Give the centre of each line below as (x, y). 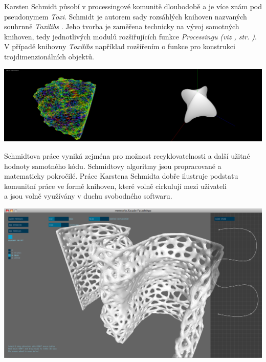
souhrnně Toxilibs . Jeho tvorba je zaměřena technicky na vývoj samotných (122, 26)
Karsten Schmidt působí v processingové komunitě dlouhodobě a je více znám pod (133, 6)
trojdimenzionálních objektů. (49, 56)
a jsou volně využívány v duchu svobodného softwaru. (88, 196)
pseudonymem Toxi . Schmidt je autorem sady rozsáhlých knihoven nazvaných (126, 16)
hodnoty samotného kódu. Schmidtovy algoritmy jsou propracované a (113, 166)
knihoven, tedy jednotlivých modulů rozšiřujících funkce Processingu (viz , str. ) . (131, 36)
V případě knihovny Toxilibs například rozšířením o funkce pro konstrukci (120, 46)
